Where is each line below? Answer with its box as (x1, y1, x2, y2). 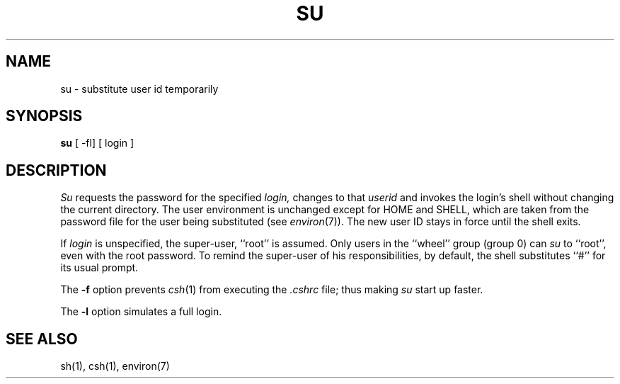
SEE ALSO (6, 329, 78, 348)
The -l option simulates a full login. (60, 305, 222, 318)
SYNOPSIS (6, 107, 83, 125)
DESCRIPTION (6, 161, 107, 179)
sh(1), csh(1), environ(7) (60, 360, 170, 373)
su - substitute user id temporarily (60, 82, 219, 95)
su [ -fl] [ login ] (60, 137, 134, 149)
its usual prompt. (60, 261, 139, 274)
